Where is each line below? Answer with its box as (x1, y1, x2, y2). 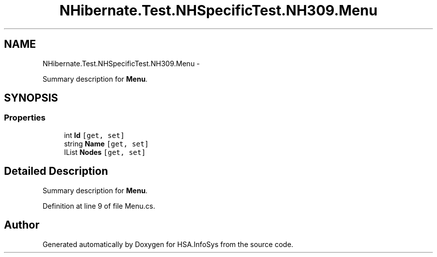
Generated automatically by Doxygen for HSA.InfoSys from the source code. (42, 240, 293, 249)
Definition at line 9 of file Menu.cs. (42, 201, 156, 210)
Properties (4, 113, 46, 123)
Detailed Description (4, 165, 108, 178)
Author (4, 219, 39, 232)
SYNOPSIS (4, 92, 58, 105)
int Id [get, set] (64, 130, 125, 139)
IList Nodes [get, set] (64, 147, 146, 156)
